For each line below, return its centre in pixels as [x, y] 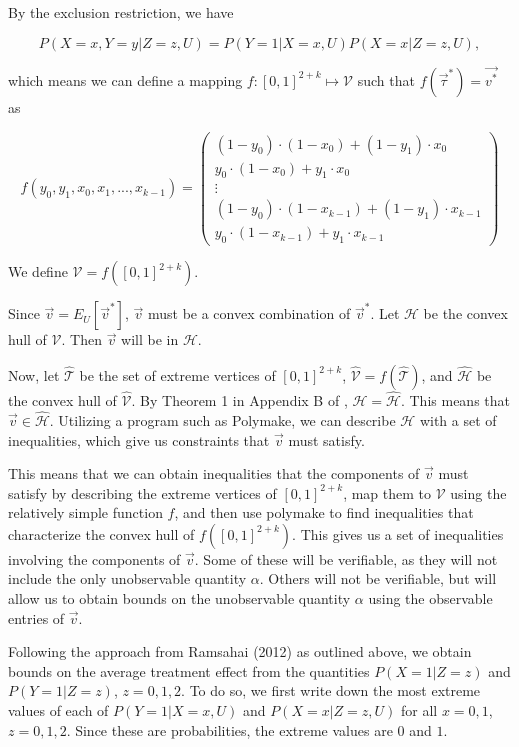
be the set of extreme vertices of [177, 374]
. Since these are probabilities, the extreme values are [229, 729]
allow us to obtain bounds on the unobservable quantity [179, 598]
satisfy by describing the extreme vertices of [142, 492]
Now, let [34, 374]
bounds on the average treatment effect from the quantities [189, 670]
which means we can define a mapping [125, 79]
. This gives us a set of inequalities [398, 533]
